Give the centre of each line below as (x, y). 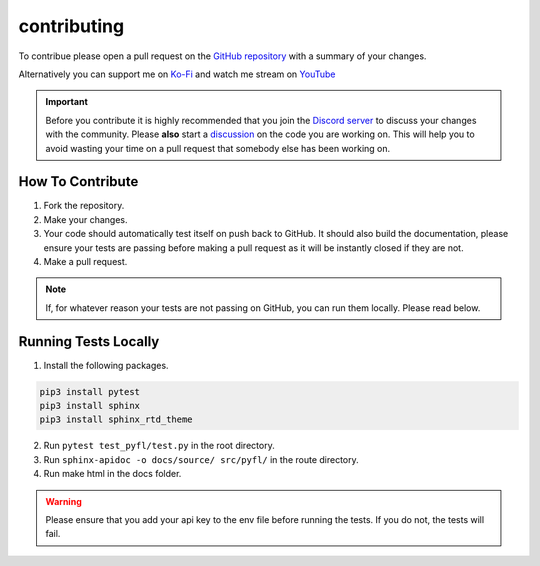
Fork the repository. (84, 206)
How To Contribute (78, 181)
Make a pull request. (85, 261)
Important (67, 102)
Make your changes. (86, 219)
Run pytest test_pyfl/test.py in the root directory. (159, 446)
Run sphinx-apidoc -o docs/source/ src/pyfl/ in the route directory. (201, 459)
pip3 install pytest (89, 391)
